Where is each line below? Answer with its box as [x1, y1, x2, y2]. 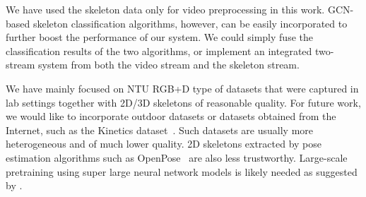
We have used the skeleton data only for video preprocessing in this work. [6, 2, 325, 16]
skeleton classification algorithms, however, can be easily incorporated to [33, 16, 348, 30]
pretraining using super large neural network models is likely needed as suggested [6, 164, 358, 179]
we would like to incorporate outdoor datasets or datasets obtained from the [6, 109, 336, 124]
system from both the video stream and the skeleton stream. [37, 57, 300, 72]
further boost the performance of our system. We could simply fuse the [6, 30, 313, 44]
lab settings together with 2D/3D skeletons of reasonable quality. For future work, [6, 95, 361, 109]
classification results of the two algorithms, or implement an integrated [6, 43, 312, 58]
